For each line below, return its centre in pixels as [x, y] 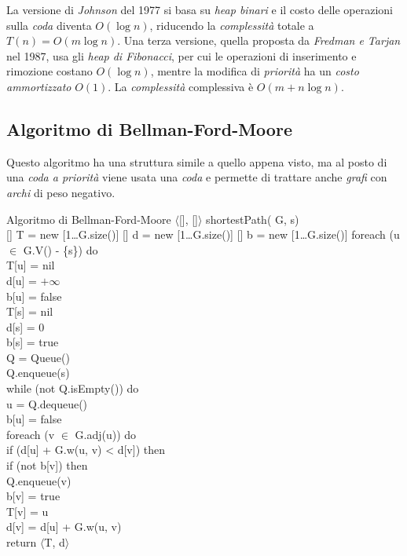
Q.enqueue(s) [38, 373]
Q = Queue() [38, 357]
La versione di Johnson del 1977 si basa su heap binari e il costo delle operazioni [200, 9]
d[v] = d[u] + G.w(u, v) [64, 527]
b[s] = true [33, 342]
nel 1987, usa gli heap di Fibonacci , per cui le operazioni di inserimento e [181, 55]
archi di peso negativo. [61, 192]
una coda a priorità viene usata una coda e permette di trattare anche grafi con [197, 177]
